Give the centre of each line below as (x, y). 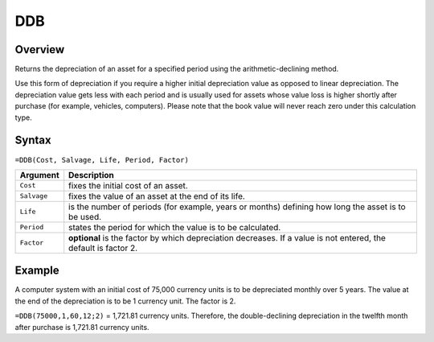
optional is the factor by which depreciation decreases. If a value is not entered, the (227, 237)
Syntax (33, 140)
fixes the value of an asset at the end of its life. (157, 196)
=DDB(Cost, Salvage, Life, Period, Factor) (102, 160)
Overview (40, 49)
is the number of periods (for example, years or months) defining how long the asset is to (237, 207)
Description (91, 175)
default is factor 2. (103, 248)
